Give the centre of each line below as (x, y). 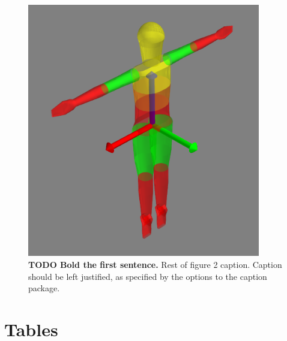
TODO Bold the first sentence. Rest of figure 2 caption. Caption (155, 264)
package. (44, 288)
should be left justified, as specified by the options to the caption (148, 276)
